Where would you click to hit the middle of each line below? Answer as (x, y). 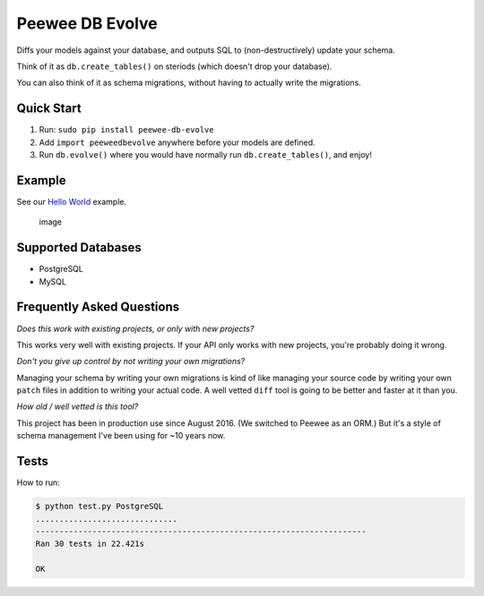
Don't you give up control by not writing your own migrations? (131, 362)
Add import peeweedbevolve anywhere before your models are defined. (177, 142)
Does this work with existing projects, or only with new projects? (135, 328)
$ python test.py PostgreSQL (99, 507)
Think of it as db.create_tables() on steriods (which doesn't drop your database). (174, 66)
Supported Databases (79, 247)
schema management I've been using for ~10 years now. (121, 436)
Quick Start (49, 109)
